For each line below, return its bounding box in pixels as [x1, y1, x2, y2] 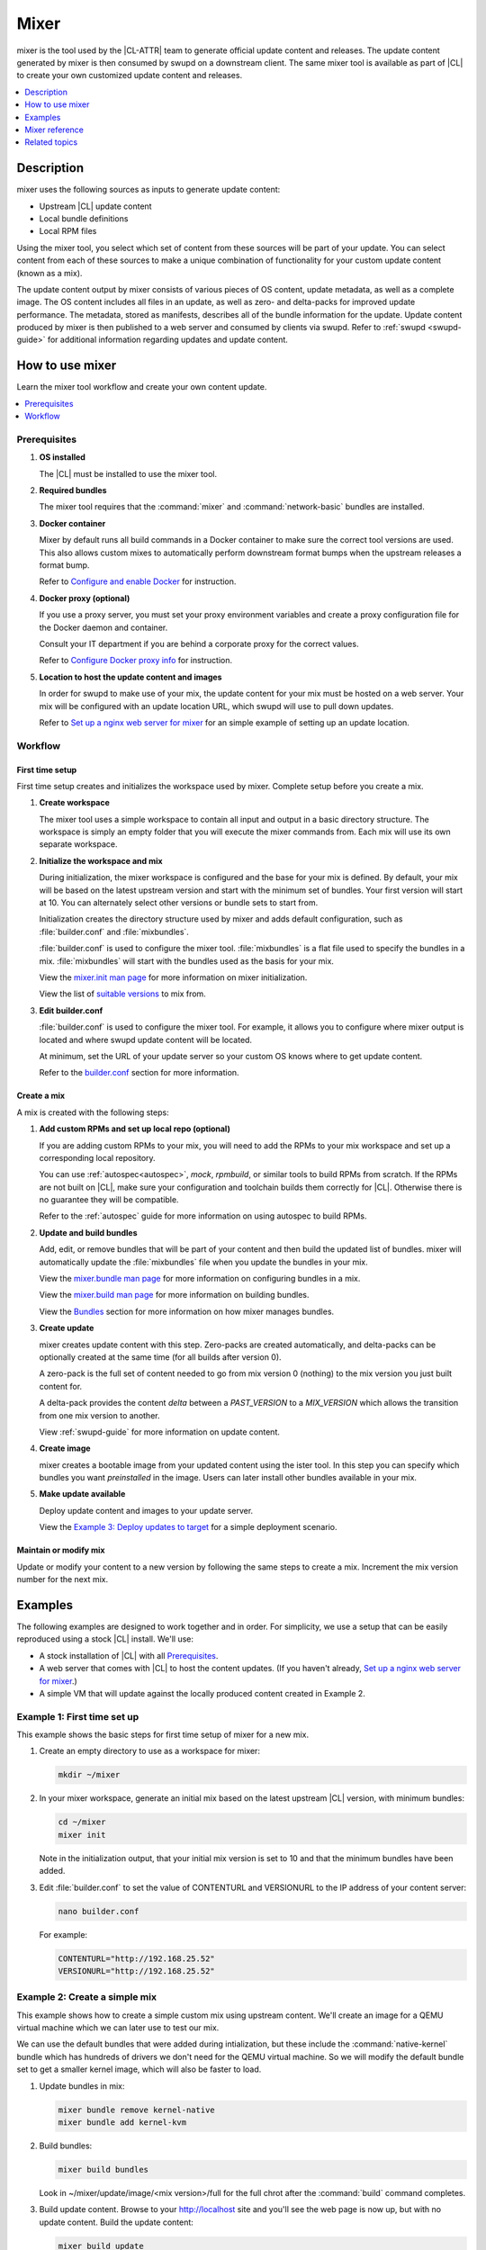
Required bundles [39, 485, 107, 496]
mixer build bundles [58, 2164, 148, 2174]
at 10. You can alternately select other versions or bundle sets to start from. [39, 897, 319, 908]
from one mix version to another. [39, 1409, 160, 1421]
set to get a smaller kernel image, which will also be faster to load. [16, 2064, 262, 2074]
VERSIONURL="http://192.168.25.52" [58, 1966, 215, 1975]
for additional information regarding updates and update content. [47, 334, 288, 346]
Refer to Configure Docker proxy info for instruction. [39, 655, 233, 666]
